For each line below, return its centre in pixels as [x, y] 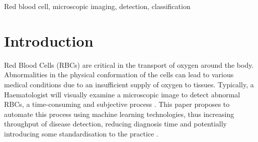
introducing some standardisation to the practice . [81, 133]
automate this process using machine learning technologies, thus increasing [119, 114]
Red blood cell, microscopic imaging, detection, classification [97, 6]
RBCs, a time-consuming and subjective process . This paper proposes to [117, 104]
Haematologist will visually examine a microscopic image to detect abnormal [122, 94]
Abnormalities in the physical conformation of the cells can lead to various [119, 75]
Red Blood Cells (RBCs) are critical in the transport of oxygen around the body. [129, 64]
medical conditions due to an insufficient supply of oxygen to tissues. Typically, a [129, 84]
